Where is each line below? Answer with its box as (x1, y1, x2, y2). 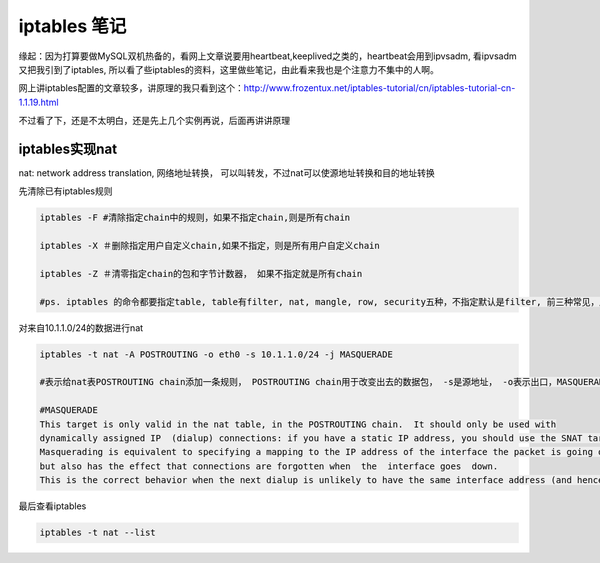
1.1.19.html (18, 96, 59, 108)
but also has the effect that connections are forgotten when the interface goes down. (39, 460, 499, 472)
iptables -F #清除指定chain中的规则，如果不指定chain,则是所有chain (39, 212, 351, 224)
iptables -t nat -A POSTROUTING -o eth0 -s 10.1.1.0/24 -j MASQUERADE (39, 348, 394, 360)
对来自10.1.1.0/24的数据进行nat (18, 321, 144, 334)
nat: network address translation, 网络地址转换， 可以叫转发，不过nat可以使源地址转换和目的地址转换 (18, 167, 435, 179)
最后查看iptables (18, 500, 87, 512)
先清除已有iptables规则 (18, 185, 113, 197)
